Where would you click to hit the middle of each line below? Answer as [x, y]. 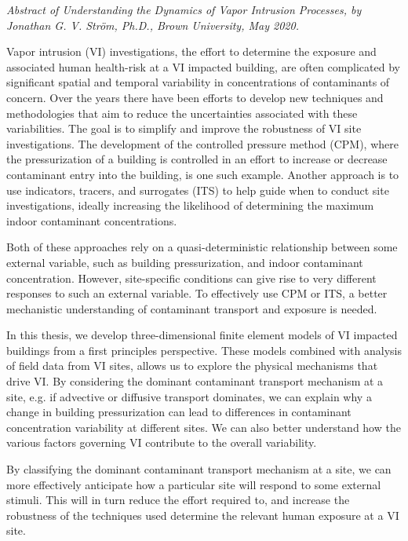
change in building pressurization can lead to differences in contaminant [179, 412]
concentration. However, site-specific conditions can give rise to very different [191, 278]
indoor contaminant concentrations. [92, 220]
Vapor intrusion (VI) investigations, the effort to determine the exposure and [191, 51]
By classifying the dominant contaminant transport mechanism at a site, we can [199, 469]
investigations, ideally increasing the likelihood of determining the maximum [190, 205]
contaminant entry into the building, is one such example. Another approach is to [203, 174]
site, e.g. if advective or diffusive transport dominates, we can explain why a [189, 396]
